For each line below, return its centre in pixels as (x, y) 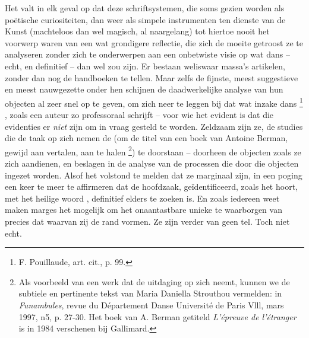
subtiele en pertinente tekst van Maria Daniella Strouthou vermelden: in (150, 293)
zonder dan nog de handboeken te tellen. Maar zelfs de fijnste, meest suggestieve (152, 77)
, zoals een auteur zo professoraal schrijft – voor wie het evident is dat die (139, 114)
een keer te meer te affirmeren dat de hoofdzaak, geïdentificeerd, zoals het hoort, (151, 186)
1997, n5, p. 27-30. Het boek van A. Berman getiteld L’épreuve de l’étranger (157, 316)
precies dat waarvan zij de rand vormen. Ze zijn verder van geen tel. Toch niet (147, 221)
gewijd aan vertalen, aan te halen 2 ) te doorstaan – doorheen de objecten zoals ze (153, 151)
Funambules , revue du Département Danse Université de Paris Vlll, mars (151, 304)
